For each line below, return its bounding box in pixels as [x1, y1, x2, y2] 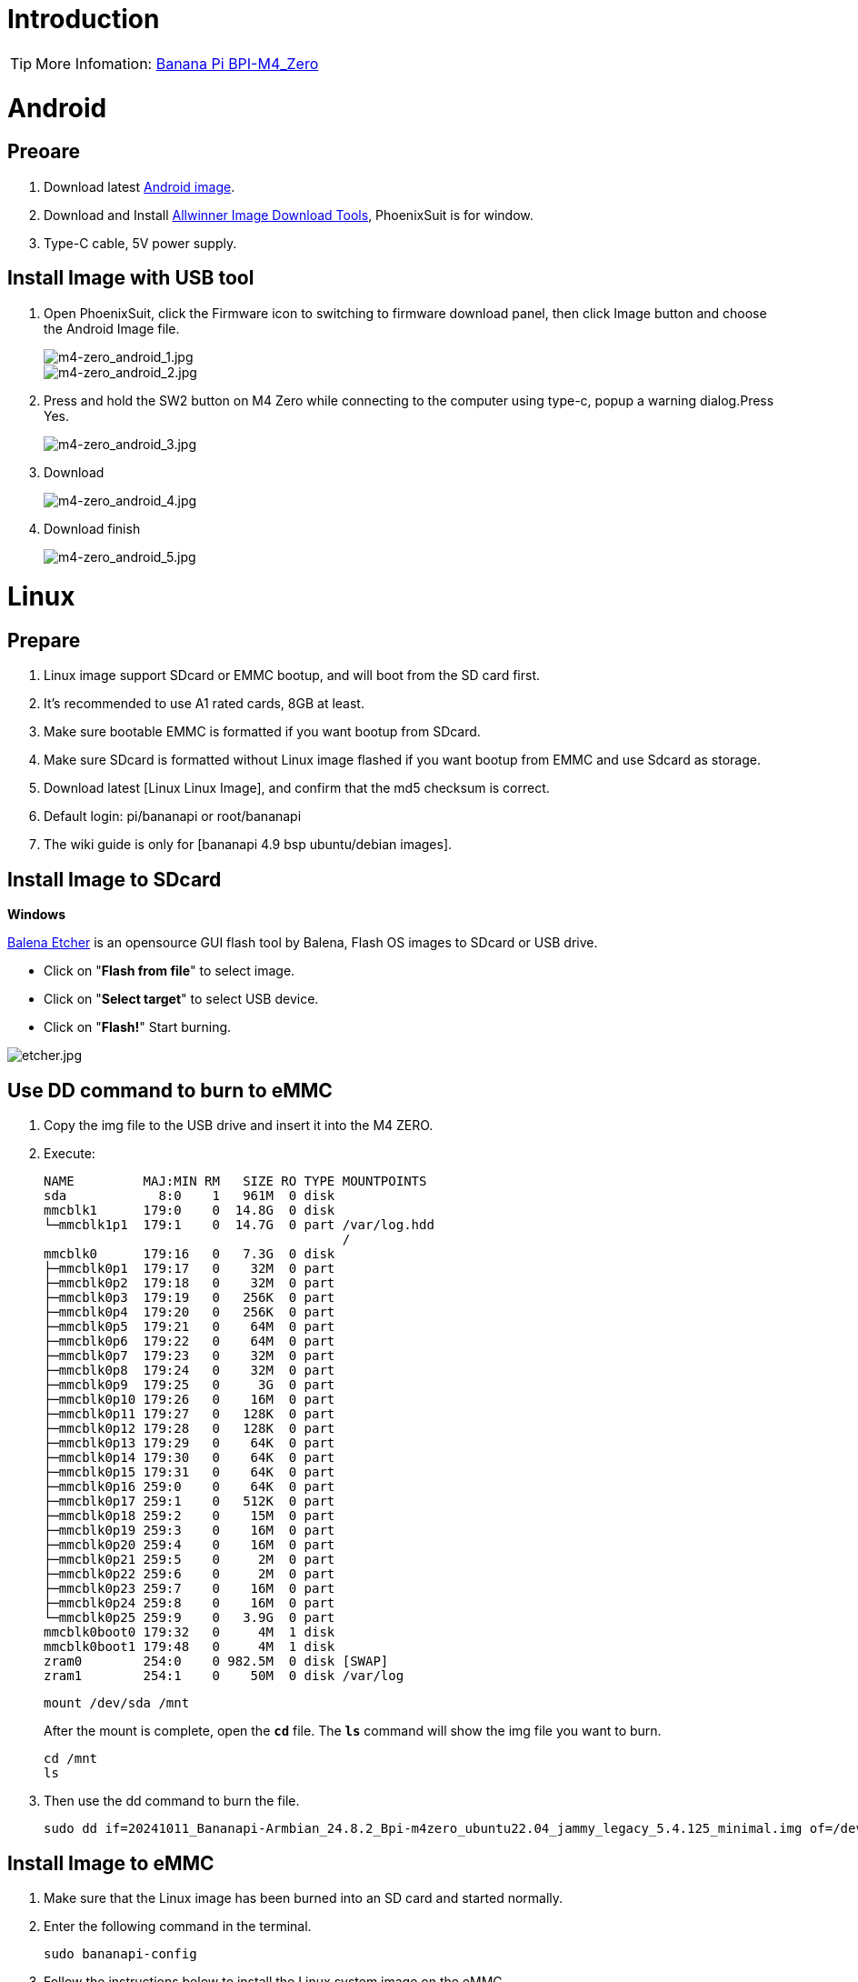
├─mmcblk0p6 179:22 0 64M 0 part [44, 1334, 335, 1349]
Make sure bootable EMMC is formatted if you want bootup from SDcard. [44, 724, 481, 740]
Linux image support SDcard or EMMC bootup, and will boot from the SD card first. [44, 667, 540, 684]
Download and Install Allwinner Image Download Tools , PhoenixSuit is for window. [44, 206, 534, 223]
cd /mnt [44, 1751, 98, 1767]
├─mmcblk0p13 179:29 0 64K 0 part [44, 1436, 335, 1451]
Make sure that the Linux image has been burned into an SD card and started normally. [44, 1889, 564, 1906]
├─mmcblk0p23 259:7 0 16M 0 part [44, 1581, 335, 1597]
